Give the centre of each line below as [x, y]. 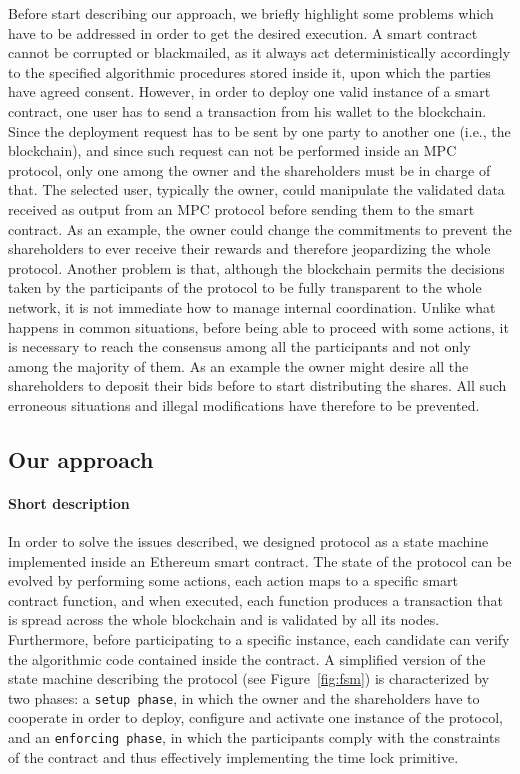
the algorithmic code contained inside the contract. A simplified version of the [247, 658]
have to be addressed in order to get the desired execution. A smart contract [243, 32]
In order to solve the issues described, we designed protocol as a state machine [248, 541]
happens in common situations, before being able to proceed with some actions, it [258, 326]
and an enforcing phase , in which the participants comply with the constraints [254, 737]
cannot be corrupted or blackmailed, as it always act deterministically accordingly [259, 52]
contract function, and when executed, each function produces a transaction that [255, 599]
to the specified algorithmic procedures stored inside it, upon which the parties [249, 71]
